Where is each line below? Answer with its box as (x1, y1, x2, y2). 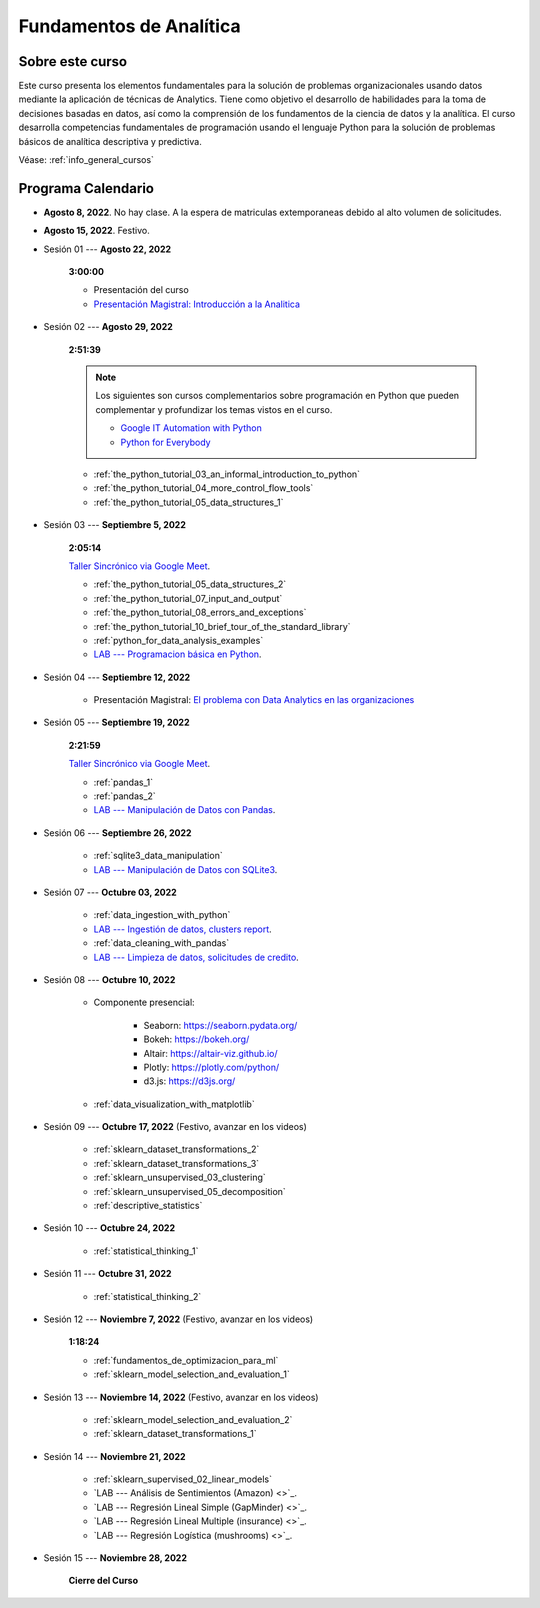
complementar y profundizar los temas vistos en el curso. (95, 403, 333, 415)
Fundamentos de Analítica (18, 15, 241, 37)
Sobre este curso (18, 53, 128, 70)
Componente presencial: (93, 996, 195, 1009)
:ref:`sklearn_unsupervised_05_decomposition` (93, 1185, 287, 1197)
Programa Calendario (18, 180, 155, 197)
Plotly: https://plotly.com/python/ (143, 1061, 280, 1073)
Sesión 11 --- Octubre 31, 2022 (43, 1268, 172, 1280)
